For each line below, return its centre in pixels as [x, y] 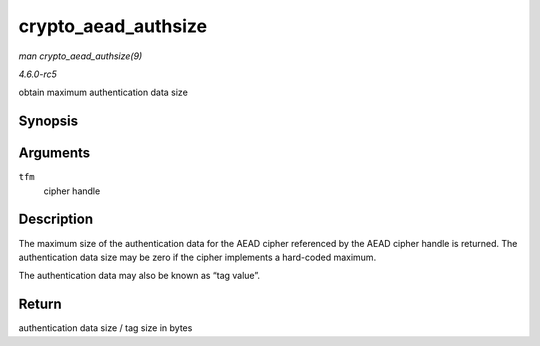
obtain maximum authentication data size [103, 92]
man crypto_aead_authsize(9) [80, 56]
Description [56, 219]
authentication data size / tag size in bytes [105, 328]
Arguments [54, 153]
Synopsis [48, 121]
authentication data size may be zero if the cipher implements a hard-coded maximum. [197, 257]
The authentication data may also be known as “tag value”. [139, 276]
